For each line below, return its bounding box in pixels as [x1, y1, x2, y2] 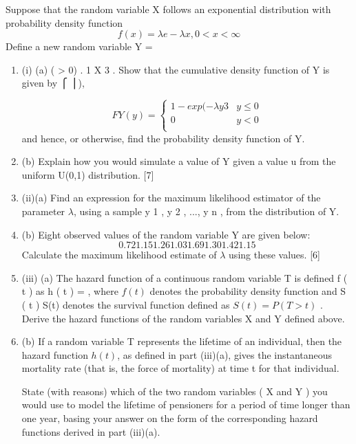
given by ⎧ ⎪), [21, 76, 85, 90]
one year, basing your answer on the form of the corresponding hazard [21, 411, 318, 425]
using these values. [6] [229, 247, 320, 262]
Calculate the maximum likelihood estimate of [21, 247, 217, 262]
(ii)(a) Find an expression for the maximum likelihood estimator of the [21, 190, 321, 205]
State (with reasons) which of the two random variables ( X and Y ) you [21, 384, 328, 398]
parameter [21, 203, 65, 218]
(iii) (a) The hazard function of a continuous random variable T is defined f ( [21, 270, 348, 285]
